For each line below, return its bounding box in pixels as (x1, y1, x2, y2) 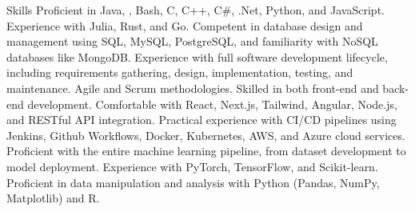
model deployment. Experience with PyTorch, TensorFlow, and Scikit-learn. (6, 158, 378, 174)
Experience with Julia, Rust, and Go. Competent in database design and (6, 17, 363, 34)
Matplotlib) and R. (6, 190, 100, 206)
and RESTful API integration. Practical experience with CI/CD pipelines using (6, 111, 397, 128)
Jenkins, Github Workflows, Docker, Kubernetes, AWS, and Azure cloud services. (6, 126, 405, 143)
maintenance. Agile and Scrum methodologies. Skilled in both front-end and (6, 79, 379, 96)
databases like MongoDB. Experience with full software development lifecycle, (6, 48, 388, 65)
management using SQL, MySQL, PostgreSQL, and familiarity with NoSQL (6, 33, 378, 50)
